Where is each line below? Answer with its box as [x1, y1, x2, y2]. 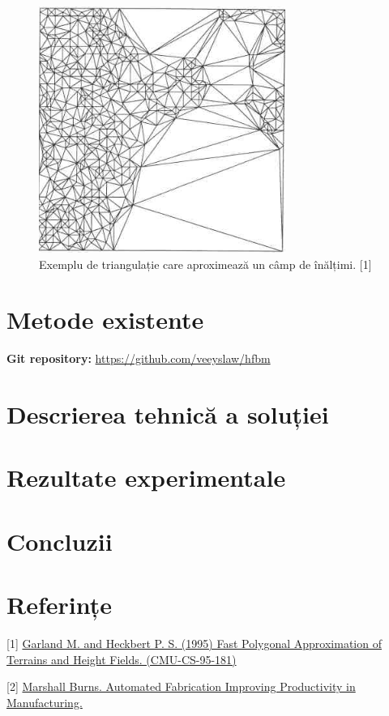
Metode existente [6, 303, 204, 336]
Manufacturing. [6, 693, 83, 710]
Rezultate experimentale [6, 461, 286, 494]
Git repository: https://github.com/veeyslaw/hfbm [6, 350, 271, 367]
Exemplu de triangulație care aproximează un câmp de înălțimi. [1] [39, 255, 372, 272]
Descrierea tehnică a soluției [6, 398, 329, 431]
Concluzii [6, 524, 113, 557]
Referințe [6, 588, 112, 621]
